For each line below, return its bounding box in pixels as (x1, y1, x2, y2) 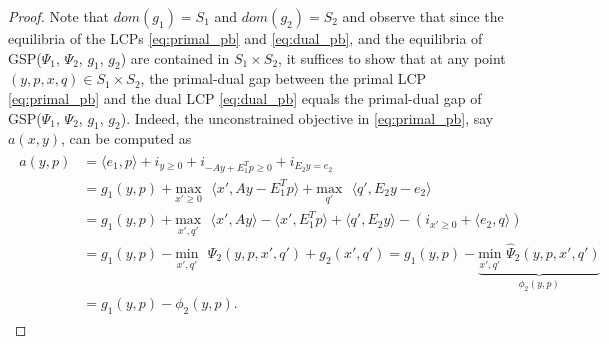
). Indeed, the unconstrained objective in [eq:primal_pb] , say (120, 107, 494, 128)
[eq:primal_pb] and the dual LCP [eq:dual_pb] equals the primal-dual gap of (8, 87, 482, 108)
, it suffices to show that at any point (278, 47, 506, 68)
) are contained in (120, 47, 230, 68)
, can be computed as (61, 128, 192, 149)
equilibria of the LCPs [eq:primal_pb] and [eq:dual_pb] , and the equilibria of (8, 28, 483, 48)
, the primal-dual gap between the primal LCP (140, 68, 427, 89)
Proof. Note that (8, 6, 110, 26)
